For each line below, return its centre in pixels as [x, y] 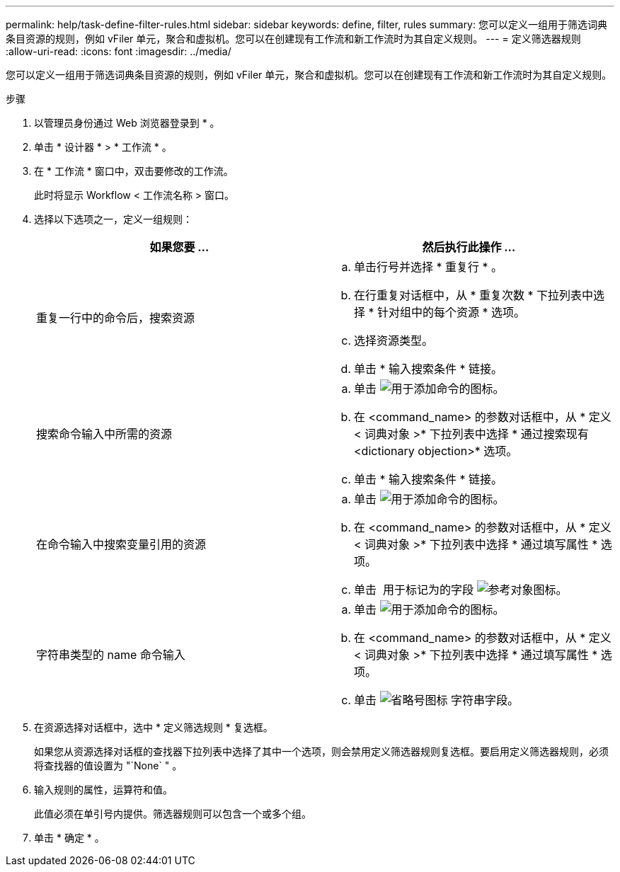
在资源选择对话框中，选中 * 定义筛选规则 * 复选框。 [154, 727]
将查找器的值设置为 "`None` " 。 [108, 765]
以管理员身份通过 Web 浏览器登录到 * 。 [127, 123]
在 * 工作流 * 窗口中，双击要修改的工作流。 [134, 171]
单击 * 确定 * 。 [69, 838]
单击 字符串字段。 [437, 700]
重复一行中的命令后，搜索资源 [116, 318]
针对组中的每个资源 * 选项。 [452, 312]
